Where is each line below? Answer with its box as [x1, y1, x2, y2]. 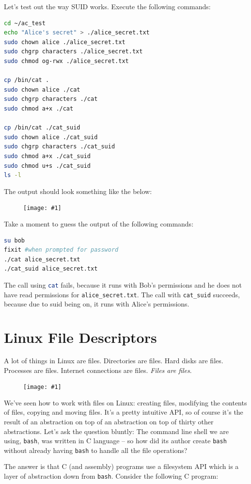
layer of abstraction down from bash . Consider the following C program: [4, 471, 219, 481]
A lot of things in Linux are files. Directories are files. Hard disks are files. [4, 355, 223, 365]
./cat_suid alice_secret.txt [4, 265, 98, 273]
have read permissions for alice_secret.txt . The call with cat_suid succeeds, [4, 289, 240, 299]
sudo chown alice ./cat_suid [4, 133, 98, 141]
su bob [4, 237, 25, 244]
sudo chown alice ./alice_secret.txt [4, 38, 125, 46]
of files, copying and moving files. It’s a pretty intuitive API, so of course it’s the [4, 407, 243, 417]
